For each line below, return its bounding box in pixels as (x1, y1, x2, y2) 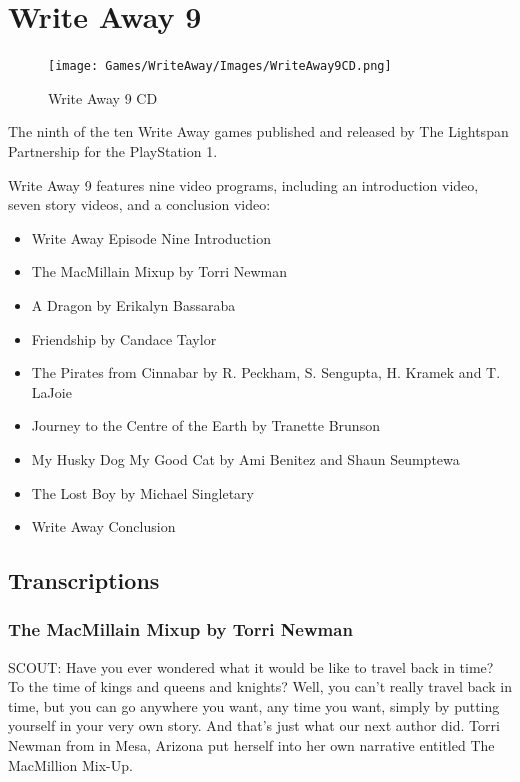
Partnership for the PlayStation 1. (8, 140, 218, 161)
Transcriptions (8, 565, 160, 596)
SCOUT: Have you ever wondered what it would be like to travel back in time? (8, 656, 494, 677)
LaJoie (31, 381, 72, 402)
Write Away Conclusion (31, 516, 176, 537)
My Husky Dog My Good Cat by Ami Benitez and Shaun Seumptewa (31, 448, 460, 469)
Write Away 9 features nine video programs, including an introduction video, (8, 174, 479, 195)
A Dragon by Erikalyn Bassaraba (31, 294, 236, 315)
